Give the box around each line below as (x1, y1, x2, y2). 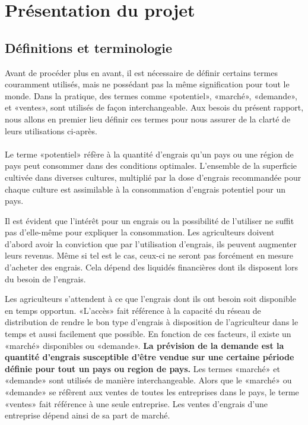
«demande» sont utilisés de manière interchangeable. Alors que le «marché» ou (5, 374, 292, 386)
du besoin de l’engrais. (5, 272, 86, 285)
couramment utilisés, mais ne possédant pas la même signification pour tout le (5, 78, 290, 90)
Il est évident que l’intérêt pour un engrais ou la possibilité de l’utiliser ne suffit (5, 214, 294, 226)
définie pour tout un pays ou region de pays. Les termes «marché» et (5, 362, 280, 374)
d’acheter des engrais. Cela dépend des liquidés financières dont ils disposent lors (5, 261, 298, 273)
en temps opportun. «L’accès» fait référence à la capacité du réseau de (5, 304, 261, 316)
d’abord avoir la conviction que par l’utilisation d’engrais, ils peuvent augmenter (5, 237, 297, 250)
